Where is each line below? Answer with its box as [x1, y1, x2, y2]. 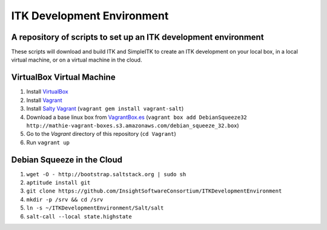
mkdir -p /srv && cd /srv [26, 196, 104, 203]
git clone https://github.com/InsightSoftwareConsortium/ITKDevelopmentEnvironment [26, 188, 282, 194]
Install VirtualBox [26, 88, 69, 95]
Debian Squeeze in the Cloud [11, 155, 123, 165]
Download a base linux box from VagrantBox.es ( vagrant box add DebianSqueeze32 [26, 113, 248, 121]
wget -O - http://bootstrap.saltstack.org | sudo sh [26, 171, 187, 177]
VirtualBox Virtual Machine [11, 72, 116, 83]
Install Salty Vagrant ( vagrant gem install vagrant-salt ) [26, 105, 184, 112]
